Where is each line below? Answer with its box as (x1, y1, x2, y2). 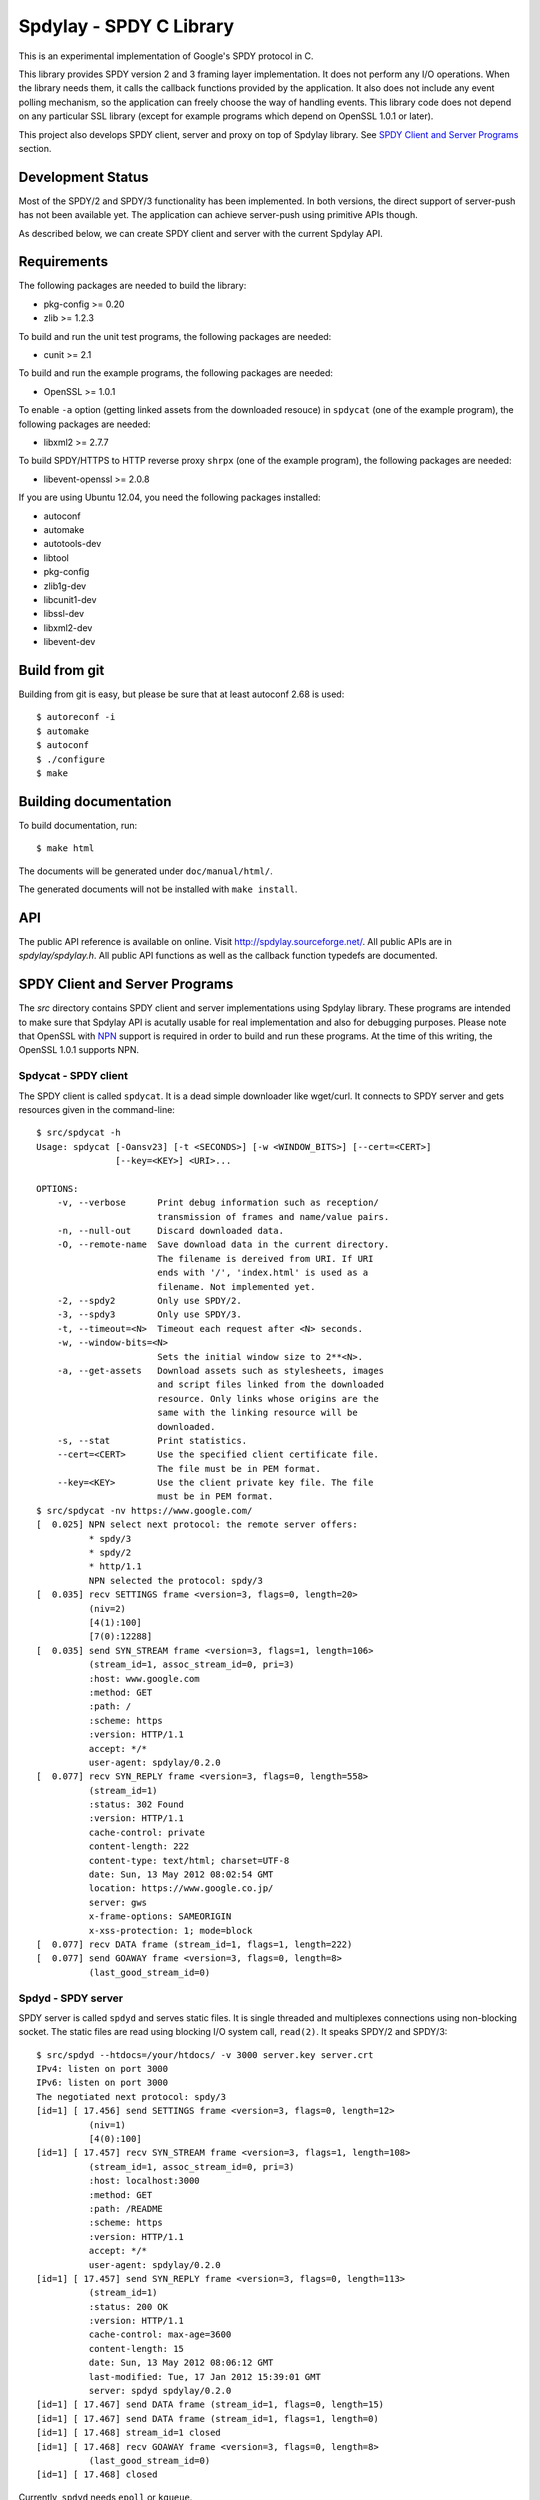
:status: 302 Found (88, 1799, 185, 1810)
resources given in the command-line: (18, 1103, 175, 1115)
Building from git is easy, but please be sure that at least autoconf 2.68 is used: (18, 688, 345, 700)
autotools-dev (43, 538, 102, 550)
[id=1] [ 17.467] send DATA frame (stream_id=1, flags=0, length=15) (36, 2399, 385, 2410)
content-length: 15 (88, 2343, 185, 2354)
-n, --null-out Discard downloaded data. (56, 1225, 285, 1237)
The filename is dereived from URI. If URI (156, 1253, 374, 1264)
